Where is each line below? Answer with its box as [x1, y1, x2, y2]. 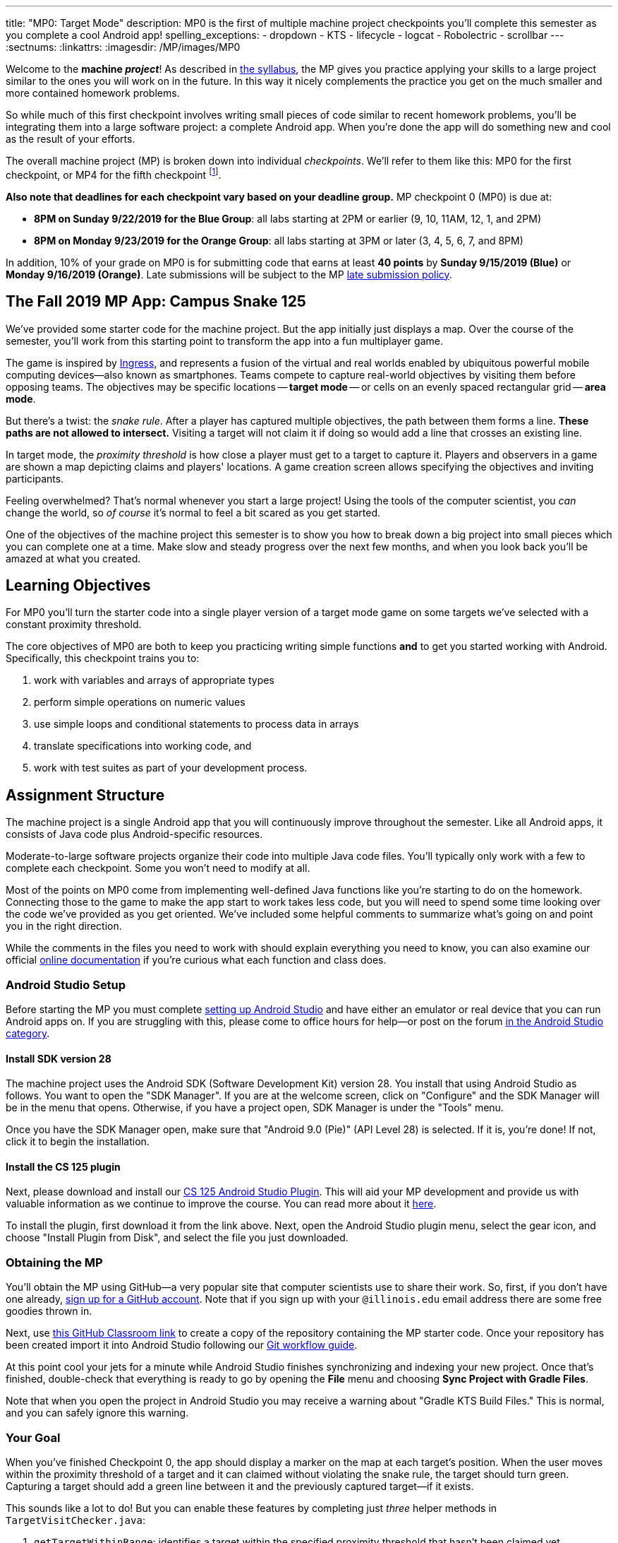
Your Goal [6, 1430, 61, 1445]
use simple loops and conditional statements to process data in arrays [34, 718, 359, 731]
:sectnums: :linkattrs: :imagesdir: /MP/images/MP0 [6, 41, 241, 53]
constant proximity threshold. [6, 618, 142, 631]
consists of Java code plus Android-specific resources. [6, 828, 263, 841]
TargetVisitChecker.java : [6, 1513, 145, 1526]
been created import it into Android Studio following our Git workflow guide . [6, 1339, 358, 1352]
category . [6, 1027, 50, 1039]
